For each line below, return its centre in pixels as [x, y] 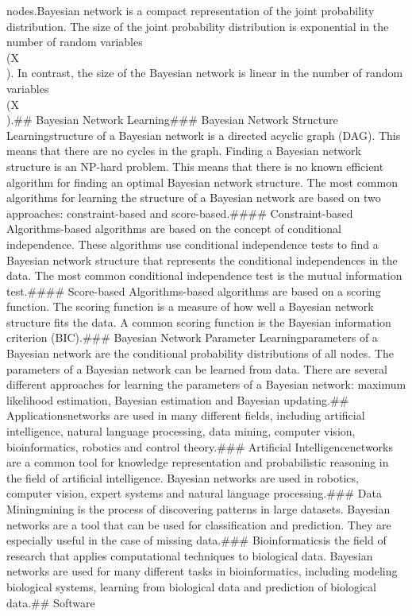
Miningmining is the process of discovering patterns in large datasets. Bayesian [198, 509]
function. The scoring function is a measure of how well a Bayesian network [190, 306]
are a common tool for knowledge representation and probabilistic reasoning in [198, 462]
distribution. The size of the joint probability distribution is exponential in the [198, 26]
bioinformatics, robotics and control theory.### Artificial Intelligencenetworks [200, 446]
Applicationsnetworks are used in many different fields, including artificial [186, 415]
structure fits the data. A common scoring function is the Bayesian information [199, 322]
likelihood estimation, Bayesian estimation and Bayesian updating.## [178, 399]
